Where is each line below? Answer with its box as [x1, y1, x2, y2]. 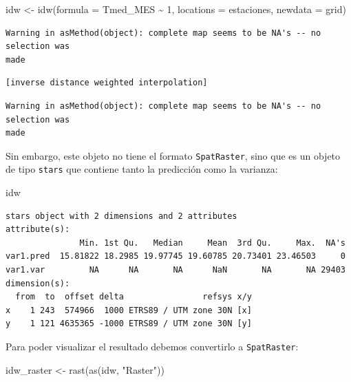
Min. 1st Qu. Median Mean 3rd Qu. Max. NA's [79, 237, 345, 248]
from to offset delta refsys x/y [15, 292, 252, 302]
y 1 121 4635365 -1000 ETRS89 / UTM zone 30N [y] [6, 319, 252, 329]
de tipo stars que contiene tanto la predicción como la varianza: [6, 162, 278, 176]
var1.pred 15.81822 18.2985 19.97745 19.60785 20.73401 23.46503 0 [6, 251, 345, 262]
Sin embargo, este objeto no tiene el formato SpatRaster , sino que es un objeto [6, 148, 341, 162]
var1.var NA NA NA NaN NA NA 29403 [6, 265, 345, 275]
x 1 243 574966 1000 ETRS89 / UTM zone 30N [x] [6, 305, 252, 315]
